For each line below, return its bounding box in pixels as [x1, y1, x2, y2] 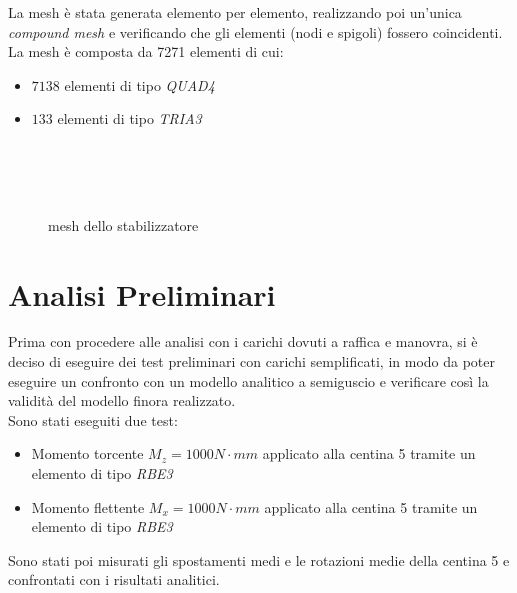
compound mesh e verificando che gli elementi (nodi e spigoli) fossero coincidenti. [8, 21, 503, 42]
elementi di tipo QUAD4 [64, 74, 215, 95]
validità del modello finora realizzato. [8, 390, 236, 411]
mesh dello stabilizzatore [48, 214, 199, 235]
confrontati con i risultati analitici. [8, 569, 220, 590]
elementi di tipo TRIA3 [57, 108, 202, 129]
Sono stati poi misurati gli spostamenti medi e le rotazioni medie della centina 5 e [8, 549, 510, 570]
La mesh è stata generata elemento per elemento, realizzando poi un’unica [8, 2, 462, 22]
